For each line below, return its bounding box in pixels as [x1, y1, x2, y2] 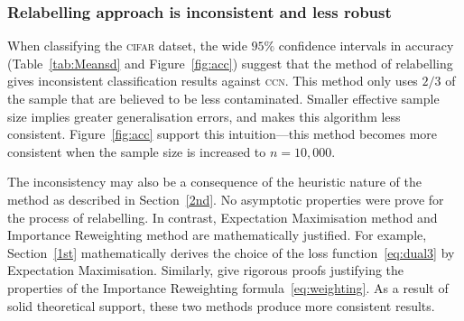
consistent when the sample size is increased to [7, 142, 266, 160]
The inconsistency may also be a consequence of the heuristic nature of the [7, 172, 422, 191]
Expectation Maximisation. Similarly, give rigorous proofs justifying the [7, 261, 404, 280]
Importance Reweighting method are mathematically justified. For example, [7, 225, 427, 244]
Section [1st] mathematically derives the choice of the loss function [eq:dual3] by [7, 243, 455, 261]
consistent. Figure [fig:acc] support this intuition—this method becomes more [7, 124, 438, 143]
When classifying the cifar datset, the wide [7, 36, 247, 55]
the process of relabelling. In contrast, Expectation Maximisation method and [7, 207, 438, 226]
